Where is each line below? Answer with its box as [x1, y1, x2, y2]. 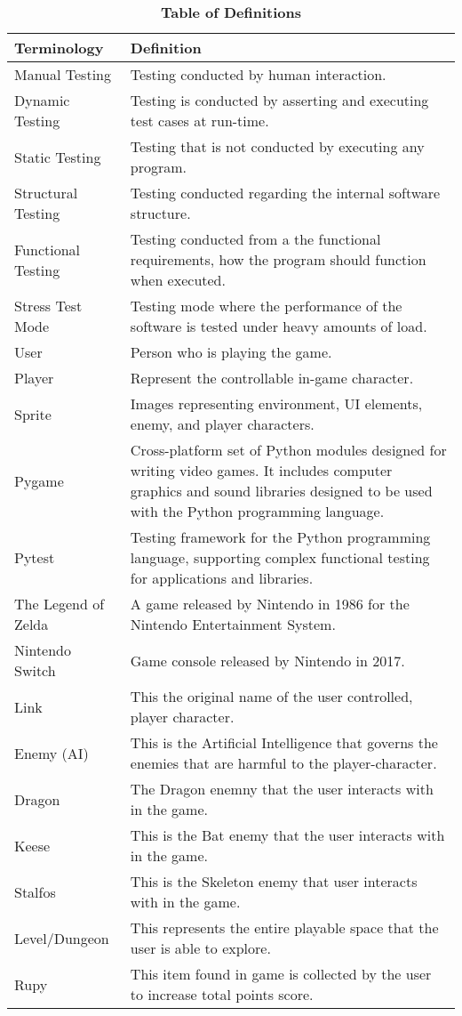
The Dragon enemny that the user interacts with [130, 778, 434, 799]
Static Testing [14, 146, 101, 167]
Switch [14, 660, 56, 681]
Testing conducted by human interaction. [130, 64, 386, 85]
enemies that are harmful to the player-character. [130, 753, 437, 773]
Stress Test [14, 295, 83, 316]
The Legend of [14, 593, 105, 614]
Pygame [14, 470, 64, 491]
